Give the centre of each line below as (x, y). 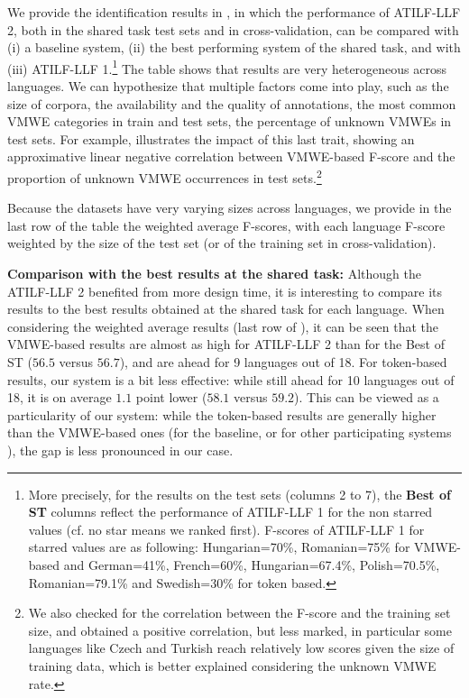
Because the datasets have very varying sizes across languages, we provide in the (230, 208)
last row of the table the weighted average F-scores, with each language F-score (226, 225)
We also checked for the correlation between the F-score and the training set (239, 613)
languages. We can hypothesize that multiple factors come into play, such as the (228, 86)
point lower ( (171, 397)
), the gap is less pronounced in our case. (120, 450)
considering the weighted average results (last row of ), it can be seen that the (223, 326)
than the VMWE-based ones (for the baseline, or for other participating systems (230, 432)
